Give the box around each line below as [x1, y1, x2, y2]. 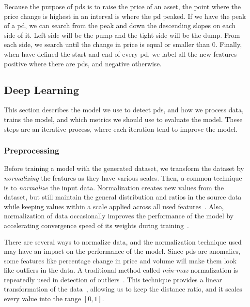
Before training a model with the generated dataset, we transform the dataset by [4, 163, 244, 173]
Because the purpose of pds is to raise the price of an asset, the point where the [4, 1, 241, 11]
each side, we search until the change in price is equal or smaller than [4, 39, 210, 49]
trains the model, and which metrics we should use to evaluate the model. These [4, 114, 243, 124]
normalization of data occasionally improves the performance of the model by [4, 211, 234, 221]
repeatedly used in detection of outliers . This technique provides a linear [4, 274, 222, 284]
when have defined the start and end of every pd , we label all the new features [4, 48, 237, 59]
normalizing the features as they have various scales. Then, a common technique [4, 172, 242, 183]
